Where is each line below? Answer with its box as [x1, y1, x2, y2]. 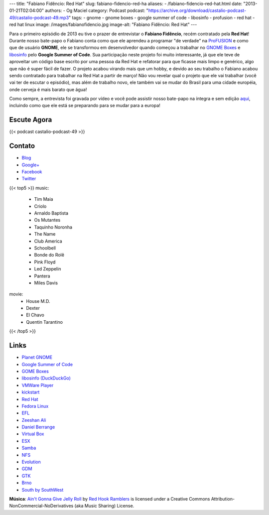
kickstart [21, 389, 40, 395]
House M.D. [26, 298, 50, 304]
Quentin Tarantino [26, 319, 63, 325]
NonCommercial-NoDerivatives [9, 503, 74, 509]
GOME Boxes [21, 368, 49, 374]
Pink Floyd [34, 259, 56, 265]
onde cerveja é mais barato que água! [9, 86, 87, 92]
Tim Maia [34, 196, 53, 202]
